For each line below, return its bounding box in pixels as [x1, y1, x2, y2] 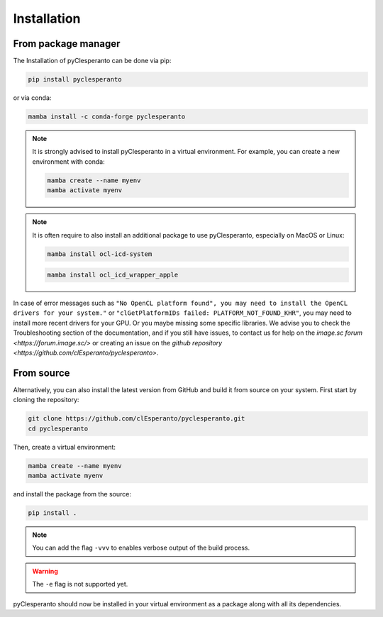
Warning [32, 567, 58, 575]
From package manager [13, 38, 121, 50]
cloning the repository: [13, 396, 79, 404]
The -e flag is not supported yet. [32, 580, 128, 589]
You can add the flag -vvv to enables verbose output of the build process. [32, 543, 250, 552]
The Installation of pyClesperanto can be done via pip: [13, 57, 172, 65]
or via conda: [13, 94, 52, 102]
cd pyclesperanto [28, 424, 89, 433]
